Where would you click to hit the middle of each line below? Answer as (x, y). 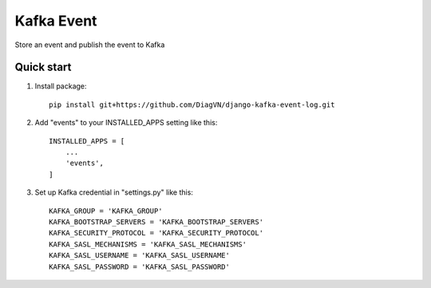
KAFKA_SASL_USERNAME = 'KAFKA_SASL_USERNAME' (140, 256)
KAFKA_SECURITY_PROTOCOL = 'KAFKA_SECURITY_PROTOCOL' (156, 233)
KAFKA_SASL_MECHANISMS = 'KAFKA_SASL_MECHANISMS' (148, 244)
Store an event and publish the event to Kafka (90, 45)
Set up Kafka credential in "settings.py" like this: (114, 192)
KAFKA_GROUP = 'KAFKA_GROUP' (106, 211)
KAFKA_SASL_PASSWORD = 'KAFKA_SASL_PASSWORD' (140, 266)
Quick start (43, 67)
